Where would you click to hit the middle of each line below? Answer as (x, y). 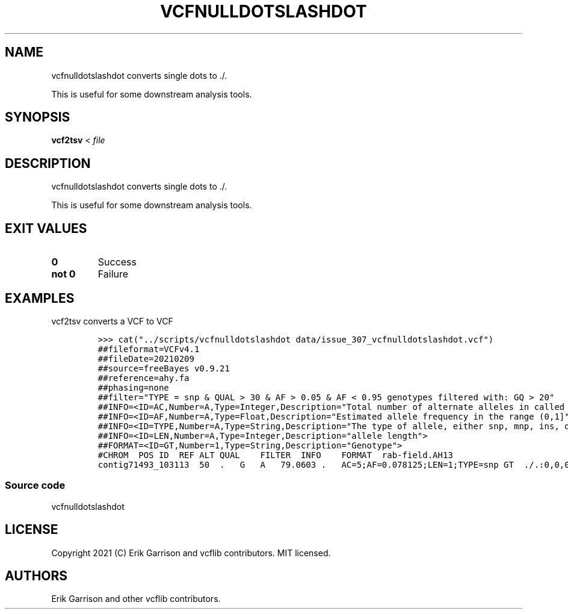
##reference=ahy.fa (144, 378)
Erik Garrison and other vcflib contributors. (136, 599)
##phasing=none (133, 387)
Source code (35, 485)
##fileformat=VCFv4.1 (149, 349)
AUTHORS (36, 575)
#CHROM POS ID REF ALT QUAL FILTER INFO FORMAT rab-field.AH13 (275, 455)
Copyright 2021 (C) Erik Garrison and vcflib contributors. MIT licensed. (191, 553)
